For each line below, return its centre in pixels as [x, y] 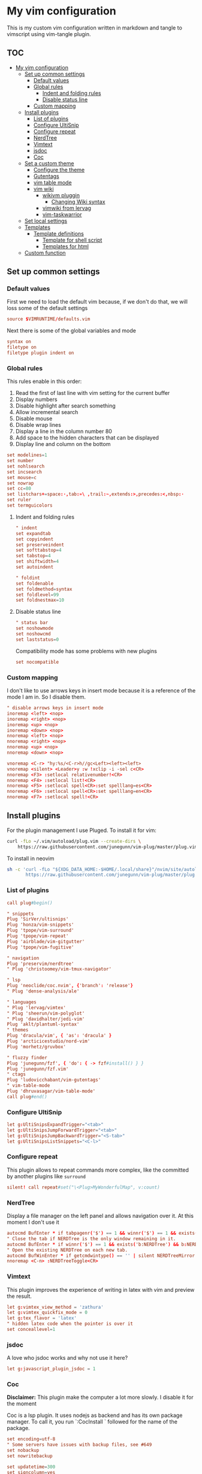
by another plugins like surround [46, 1176]
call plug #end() [27, 1096]
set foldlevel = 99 [37, 595]
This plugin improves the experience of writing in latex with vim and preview [101, 1289]
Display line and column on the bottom [63, 444]
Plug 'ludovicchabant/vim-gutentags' [54, 1080]
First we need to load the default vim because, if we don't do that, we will [97, 302]
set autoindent [34, 567]
